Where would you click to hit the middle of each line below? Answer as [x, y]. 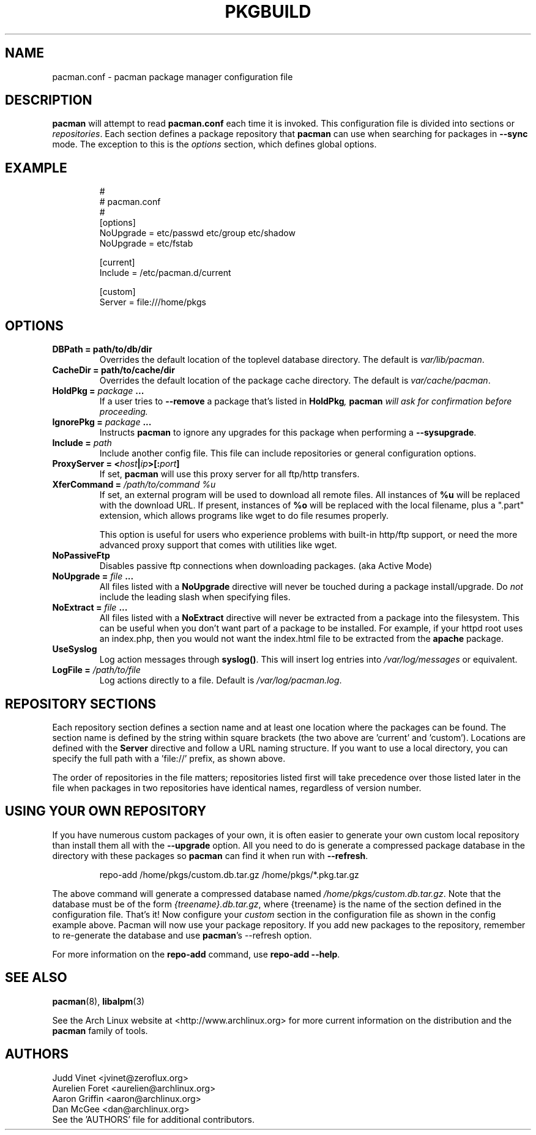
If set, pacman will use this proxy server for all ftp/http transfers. [229, 474]
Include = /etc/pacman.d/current [165, 273]
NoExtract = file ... [90, 608]
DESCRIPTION [49, 100]
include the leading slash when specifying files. [195, 597]
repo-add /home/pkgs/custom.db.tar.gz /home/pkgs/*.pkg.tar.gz [229, 874]
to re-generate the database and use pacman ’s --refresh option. [182, 935]
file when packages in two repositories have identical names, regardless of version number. [237, 787]
